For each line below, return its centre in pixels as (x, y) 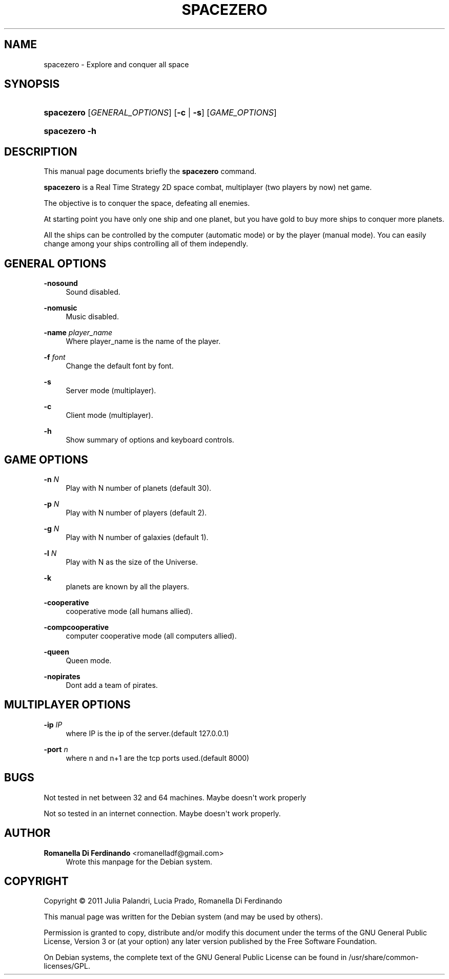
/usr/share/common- (384, 957)
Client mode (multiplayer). (109, 415)
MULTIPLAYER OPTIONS (67, 705)
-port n (56, 749)
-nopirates (62, 676)
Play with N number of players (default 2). (136, 512)
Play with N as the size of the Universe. (132, 562)
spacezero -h (70, 131)
